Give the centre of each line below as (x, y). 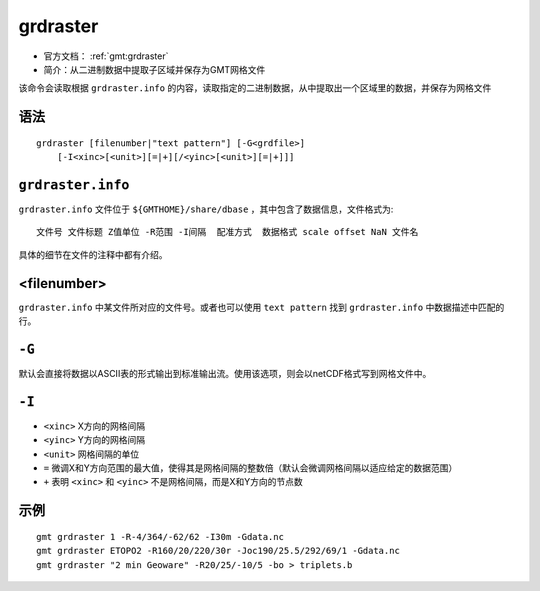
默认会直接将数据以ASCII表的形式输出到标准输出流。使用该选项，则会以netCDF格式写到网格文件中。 (225, 374)
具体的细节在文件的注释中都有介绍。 (93, 254)
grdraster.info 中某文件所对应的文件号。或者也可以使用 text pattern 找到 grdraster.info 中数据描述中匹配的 (261, 307)
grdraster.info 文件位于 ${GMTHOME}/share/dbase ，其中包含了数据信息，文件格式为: (206, 209)
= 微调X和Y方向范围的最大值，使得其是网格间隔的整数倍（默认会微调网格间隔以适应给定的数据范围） (250, 468)
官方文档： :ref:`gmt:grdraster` (106, 56)
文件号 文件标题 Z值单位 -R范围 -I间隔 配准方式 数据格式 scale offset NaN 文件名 (227, 232)
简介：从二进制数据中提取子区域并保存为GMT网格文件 (154, 69)
